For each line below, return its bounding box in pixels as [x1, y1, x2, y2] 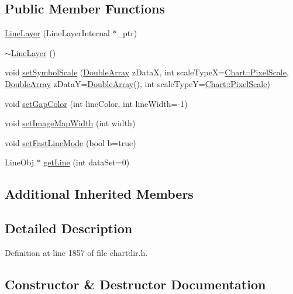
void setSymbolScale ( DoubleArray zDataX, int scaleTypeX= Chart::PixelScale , [5, 66, 289, 78]
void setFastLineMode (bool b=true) [5, 136, 136, 148]
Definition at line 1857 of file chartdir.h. [5, 246, 148, 258]
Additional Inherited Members [5, 185, 194, 203]
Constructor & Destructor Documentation [5, 275, 266, 293]
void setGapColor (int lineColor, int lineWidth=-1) [5, 97, 188, 109]
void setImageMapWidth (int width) [5, 117, 136, 129]
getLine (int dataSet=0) [43, 156, 130, 168]
